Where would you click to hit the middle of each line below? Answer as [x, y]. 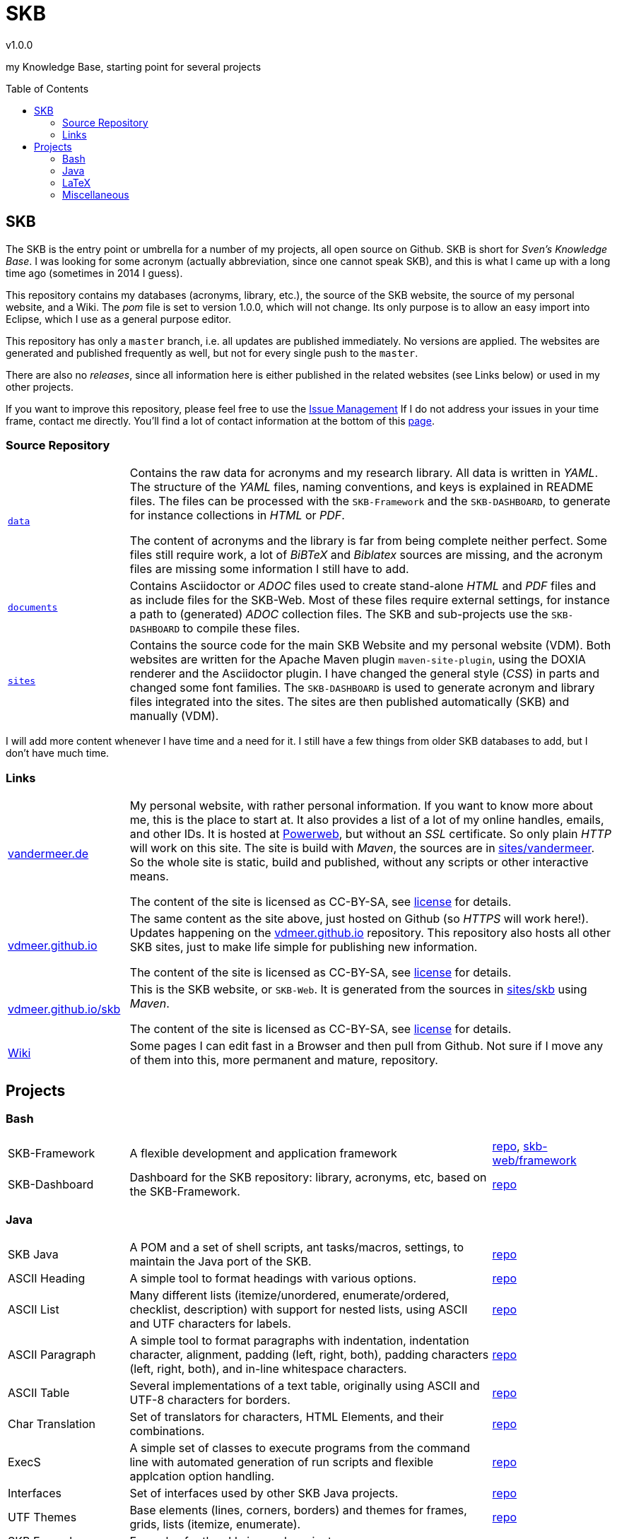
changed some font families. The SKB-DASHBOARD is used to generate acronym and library [362, 688]
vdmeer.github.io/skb [64, 1009]
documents [33, 607]
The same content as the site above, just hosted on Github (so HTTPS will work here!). [359, 919]
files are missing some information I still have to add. [269, 569]
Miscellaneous [96, 194]
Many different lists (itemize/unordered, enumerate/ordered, [289, 1296]
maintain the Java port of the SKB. [221, 1262]
